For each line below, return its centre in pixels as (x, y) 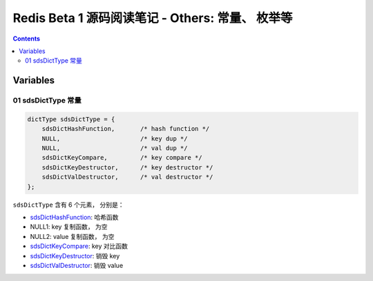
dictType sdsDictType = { (71, 119)
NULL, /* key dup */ (115, 138)
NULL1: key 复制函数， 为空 (69, 227)
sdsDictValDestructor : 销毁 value (77, 265)
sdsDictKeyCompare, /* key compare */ (122, 158)
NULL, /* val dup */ (115, 148)
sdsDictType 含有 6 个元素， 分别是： (68, 205)
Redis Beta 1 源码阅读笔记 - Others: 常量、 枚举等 (153, 18)
